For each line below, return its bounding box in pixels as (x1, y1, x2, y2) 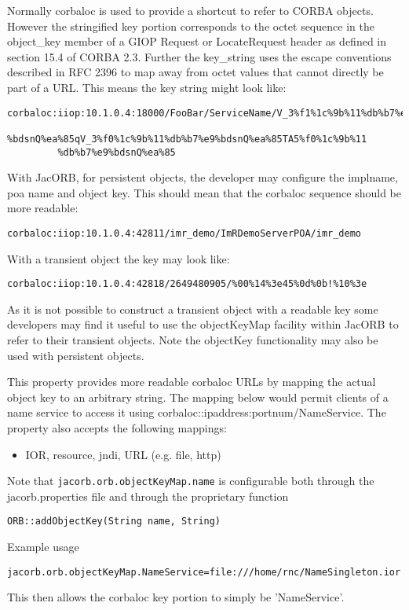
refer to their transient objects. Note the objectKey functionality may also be (7, 332, 378, 348)
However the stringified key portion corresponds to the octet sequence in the (7, 17, 374, 34)
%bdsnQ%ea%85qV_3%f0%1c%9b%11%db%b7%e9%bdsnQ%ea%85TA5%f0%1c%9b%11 (7, 133, 367, 145)
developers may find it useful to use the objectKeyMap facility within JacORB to (7, 316, 399, 333)
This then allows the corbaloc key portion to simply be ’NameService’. (7, 589, 345, 605)
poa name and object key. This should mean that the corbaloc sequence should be (7, 184, 402, 200)
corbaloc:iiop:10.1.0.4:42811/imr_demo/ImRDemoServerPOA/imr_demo (7, 227, 362, 239)
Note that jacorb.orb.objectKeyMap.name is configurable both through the (7, 472, 374, 489)
